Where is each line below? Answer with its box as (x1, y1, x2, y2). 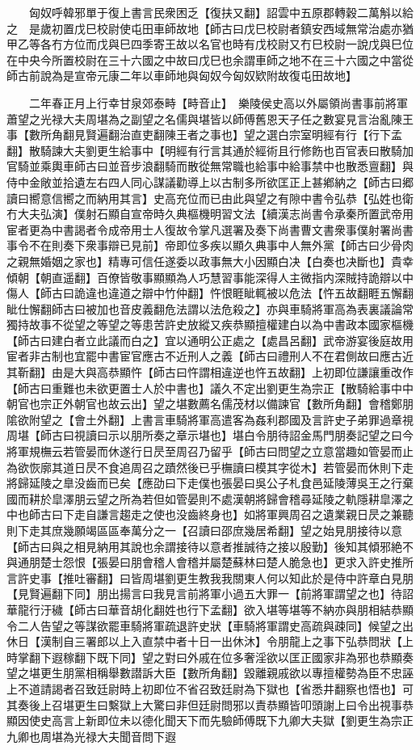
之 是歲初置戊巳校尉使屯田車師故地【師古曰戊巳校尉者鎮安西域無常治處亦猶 (6, 19, 414, 36)
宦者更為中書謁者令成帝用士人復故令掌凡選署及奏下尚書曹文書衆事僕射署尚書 (6, 221, 414, 238)
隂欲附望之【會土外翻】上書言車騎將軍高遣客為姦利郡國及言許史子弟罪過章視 (6, 411, 414, 428)
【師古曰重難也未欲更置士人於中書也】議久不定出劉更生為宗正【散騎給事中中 (6, 379, 414, 396)
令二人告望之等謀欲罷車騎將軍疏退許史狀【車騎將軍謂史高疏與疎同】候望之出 (6, 617, 414, 634)
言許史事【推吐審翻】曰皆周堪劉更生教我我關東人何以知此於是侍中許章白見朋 (6, 569, 414, 586)
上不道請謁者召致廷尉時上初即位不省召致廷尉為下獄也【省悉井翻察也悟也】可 (6, 680, 414, 697)
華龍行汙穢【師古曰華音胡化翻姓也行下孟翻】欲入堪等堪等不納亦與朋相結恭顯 (6, 600, 414, 617)
